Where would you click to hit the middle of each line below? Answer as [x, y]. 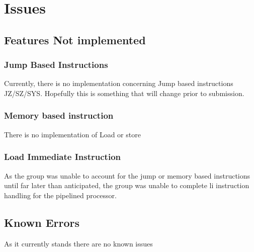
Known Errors [42, 222]
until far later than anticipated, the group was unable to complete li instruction [127, 185]
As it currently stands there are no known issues [78, 243]
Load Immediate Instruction [62, 157]
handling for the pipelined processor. [60, 195]
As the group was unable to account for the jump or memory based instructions [127, 175]
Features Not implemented [75, 39]
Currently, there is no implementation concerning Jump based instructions [119, 83]
